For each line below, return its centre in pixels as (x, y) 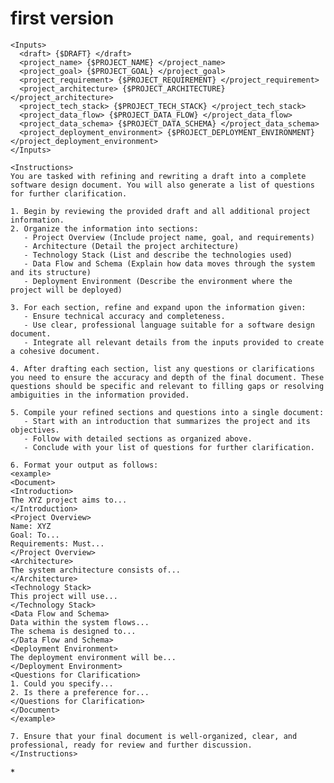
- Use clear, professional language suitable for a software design (169, 325)
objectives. (35, 430)
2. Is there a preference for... (80, 692)
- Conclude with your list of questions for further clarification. (169, 447)
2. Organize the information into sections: (104, 228)
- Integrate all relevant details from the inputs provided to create (174, 342)
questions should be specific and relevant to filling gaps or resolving (167, 386)
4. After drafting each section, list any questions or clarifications (162, 368)
